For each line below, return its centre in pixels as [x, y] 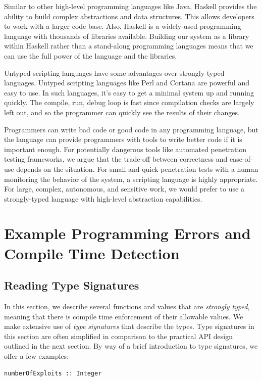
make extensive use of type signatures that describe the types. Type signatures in [129, 326]
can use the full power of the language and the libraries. [91, 55]
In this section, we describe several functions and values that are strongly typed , [127, 306]
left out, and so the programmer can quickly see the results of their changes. [122, 112]
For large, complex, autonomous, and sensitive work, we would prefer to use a [124, 189]
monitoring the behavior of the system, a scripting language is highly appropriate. [131, 179]
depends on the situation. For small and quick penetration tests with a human [137, 169]
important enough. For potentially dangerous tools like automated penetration [125, 149]
